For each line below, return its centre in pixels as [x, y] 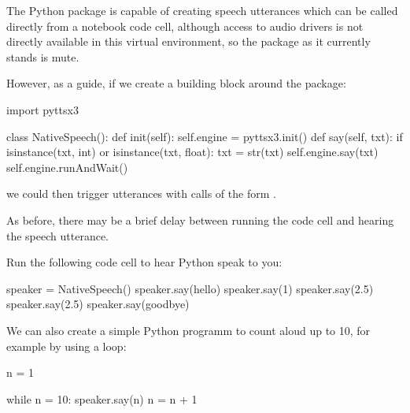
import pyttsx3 [42, 109]
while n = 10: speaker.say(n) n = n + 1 [102, 398]
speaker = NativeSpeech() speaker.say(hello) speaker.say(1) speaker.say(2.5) [190, 288]
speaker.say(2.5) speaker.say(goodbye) [98, 304]
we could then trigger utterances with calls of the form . [141, 193]
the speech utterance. [57, 235]
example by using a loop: [66, 346]
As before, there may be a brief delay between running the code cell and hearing [200, 220]
